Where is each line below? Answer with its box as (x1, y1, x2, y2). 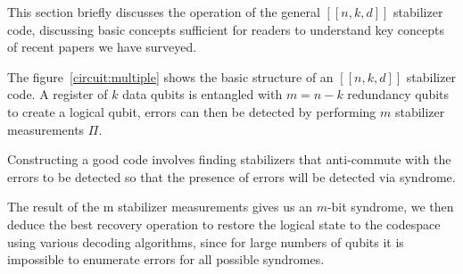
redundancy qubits (347, 85, 450, 104)
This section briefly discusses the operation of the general (7, 3, 320, 21)
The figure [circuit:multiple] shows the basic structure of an (7, 67, 334, 86)
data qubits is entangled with (122, 85, 283, 104)
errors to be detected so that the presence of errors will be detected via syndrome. (7, 167, 456, 186)
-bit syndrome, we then (327, 197, 454, 216)
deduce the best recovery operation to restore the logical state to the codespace (7, 214, 441, 233)
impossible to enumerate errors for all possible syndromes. (7, 250, 325, 269)
